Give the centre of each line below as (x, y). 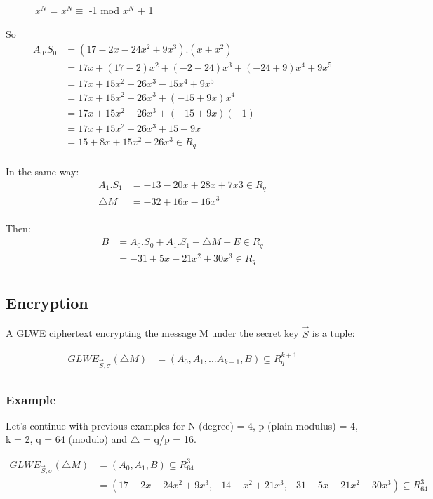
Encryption (47, 302)
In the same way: (42, 172)
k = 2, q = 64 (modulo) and (67, 439)
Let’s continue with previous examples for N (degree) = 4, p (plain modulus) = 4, (182, 425)
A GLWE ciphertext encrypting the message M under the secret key (152, 333)
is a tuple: (333, 333)
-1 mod (104, 10)
